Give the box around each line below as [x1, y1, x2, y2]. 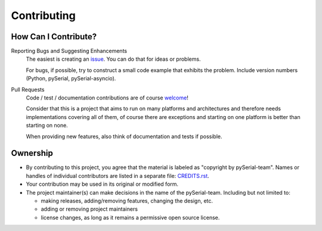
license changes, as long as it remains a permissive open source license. [41, 214, 220, 221]
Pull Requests [11, 86, 45, 93]
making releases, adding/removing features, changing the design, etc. [41, 197, 213, 205]
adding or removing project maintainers [41, 205, 138, 213]
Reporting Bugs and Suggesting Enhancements [11, 48, 128, 55]
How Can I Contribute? [11, 32, 97, 42]
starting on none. [26, 122, 68, 129]
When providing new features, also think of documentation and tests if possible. [26, 133, 222, 140]
